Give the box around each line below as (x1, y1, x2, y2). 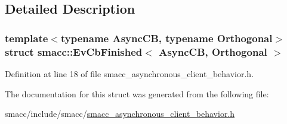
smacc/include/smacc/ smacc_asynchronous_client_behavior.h (5, 107, 235, 120)
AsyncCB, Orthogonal (159, 44, 267, 59)
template (5, 30, 48, 45)
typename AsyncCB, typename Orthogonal (60, 30, 273, 45)
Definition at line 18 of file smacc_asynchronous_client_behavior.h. (5, 67, 254, 80)
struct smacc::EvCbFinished (5, 44, 143, 59)
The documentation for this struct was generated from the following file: (5, 87, 269, 100)
